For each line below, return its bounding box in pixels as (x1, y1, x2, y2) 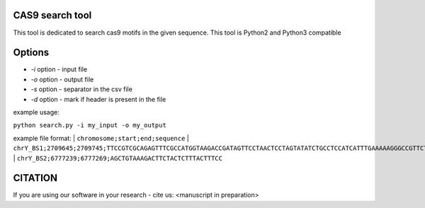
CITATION (13, 172, 58, 184)
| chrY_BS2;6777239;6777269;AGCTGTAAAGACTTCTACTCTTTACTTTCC (13, 154, 223, 162)
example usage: (13, 108, 59, 116)
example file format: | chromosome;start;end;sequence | (13, 134, 189, 142)
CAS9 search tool (13, 9, 92, 21)
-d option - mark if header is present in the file (30, 95, 166, 103)
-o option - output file (30, 75, 94, 83)
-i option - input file (30, 65, 88, 74)
